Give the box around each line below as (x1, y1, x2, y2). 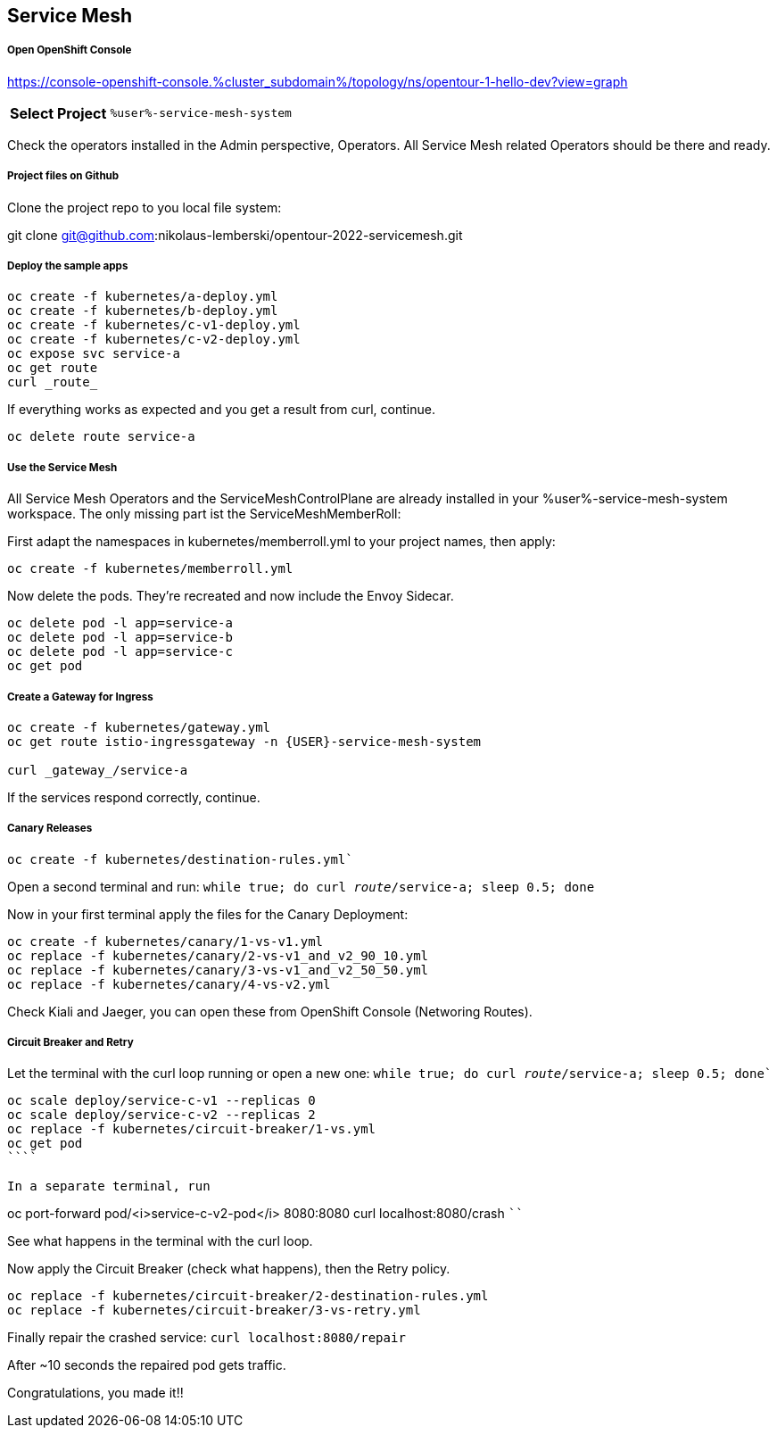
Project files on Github (7, 170, 120, 183)
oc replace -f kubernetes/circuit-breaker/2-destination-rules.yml (7, 1289, 489, 1304)
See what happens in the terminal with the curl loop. (7, 1233, 313, 1249)
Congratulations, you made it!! (7, 1385, 184, 1401)
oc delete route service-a (7, 429, 195, 444)
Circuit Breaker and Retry (7, 1036, 134, 1049)
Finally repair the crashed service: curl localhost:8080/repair (7, 1330, 406, 1346)
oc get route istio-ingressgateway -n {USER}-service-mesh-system (7, 734, 482, 749)
